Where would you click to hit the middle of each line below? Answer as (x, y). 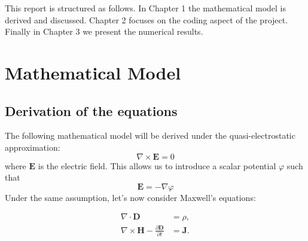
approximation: (33, 147)
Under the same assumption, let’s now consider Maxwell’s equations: (130, 197)
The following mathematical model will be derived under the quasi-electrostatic (150, 135)
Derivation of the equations (91, 110)
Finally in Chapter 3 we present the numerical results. (104, 31)
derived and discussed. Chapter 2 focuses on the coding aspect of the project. (147, 19)
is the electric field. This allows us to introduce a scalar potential (157, 165)
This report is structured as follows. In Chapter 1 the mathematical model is (146, 8)
